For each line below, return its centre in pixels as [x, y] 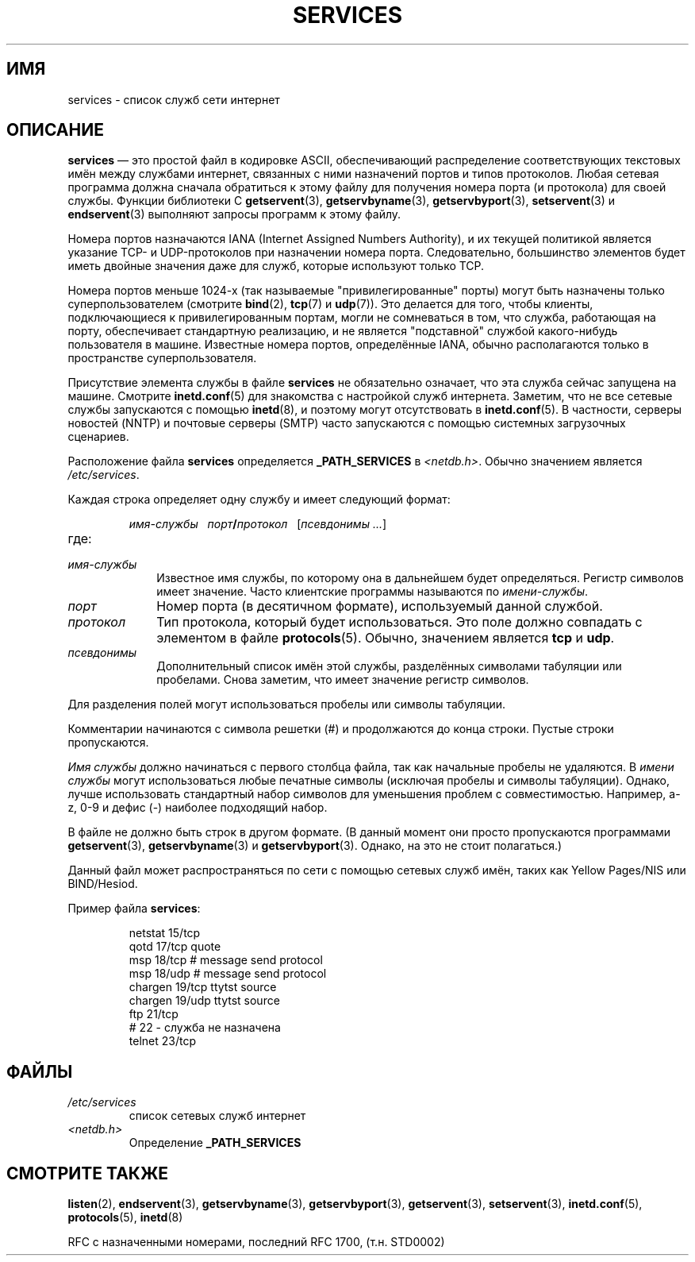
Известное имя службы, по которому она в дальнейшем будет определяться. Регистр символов [420, 578]
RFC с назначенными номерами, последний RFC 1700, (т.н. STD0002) [256, 1242]
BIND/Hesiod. [103, 884]
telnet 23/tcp [162, 1041]
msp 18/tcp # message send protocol [226, 960]
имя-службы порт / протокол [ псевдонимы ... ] [258, 524]
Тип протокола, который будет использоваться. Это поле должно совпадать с [399, 622]
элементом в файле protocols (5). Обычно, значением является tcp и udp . [386, 638]
